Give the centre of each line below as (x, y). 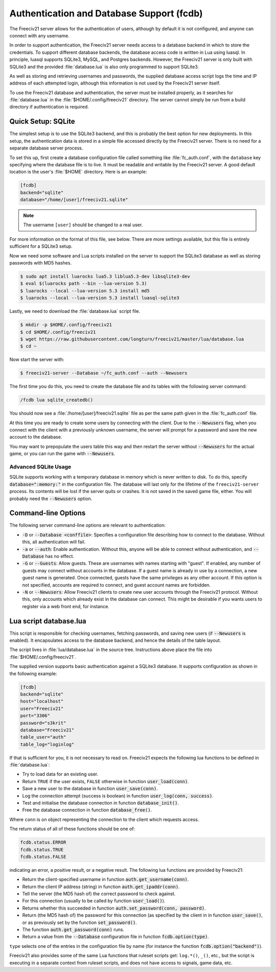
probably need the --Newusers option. (51, 499)
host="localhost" (42, 701)
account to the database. (36, 437)
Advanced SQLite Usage (40, 467)
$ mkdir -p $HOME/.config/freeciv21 (66, 325)
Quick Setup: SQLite (42, 122)
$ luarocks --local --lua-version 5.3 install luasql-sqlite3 (100, 298)
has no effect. (60, 556)
